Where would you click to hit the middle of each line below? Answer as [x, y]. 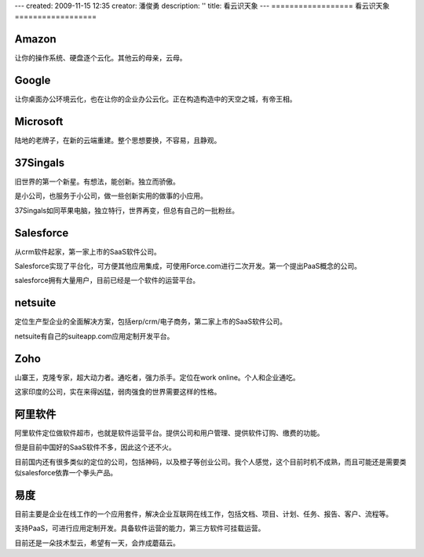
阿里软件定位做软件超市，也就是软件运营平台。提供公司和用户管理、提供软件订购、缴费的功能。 [169, 433]
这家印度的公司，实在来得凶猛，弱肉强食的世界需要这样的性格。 [118, 392]
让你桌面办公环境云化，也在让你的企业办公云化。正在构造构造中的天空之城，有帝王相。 [155, 99]
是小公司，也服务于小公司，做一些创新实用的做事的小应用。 [111, 196]
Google [33, 81]
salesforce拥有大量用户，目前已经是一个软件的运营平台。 [107, 280]
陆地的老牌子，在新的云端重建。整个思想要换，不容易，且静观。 [118, 141]
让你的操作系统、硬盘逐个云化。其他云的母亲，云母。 [101, 58]
